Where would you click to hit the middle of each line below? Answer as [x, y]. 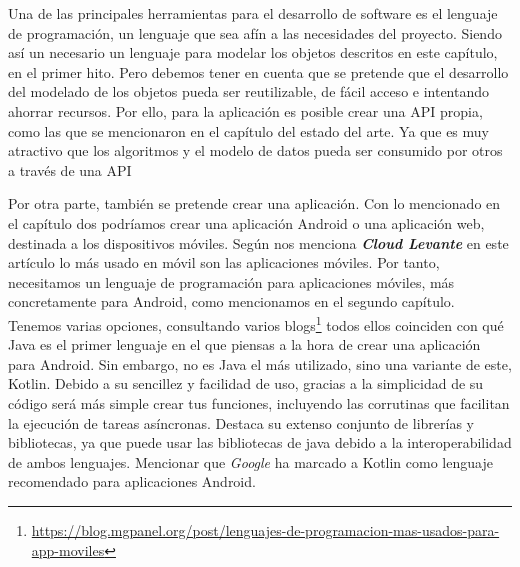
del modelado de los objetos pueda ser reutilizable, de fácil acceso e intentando [249, 91]
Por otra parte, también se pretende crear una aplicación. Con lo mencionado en [254, 203]
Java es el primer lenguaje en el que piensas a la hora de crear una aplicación [244, 344]
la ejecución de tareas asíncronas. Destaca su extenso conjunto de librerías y [241, 422]
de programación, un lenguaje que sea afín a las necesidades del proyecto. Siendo [255, 32]
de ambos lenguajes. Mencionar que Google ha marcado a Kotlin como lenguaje [250, 461]
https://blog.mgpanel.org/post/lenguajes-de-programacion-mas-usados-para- [265, 529]
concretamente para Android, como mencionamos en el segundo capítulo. [231, 301]
